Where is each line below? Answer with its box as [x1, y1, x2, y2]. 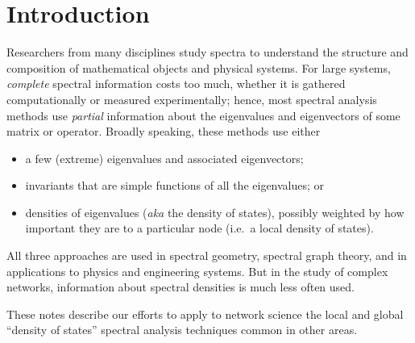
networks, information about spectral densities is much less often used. [6, 278, 355, 295]
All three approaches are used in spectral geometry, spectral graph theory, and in [6, 247, 407, 264]
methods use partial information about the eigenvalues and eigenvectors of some [6, 107, 400, 123]
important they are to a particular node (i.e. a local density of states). [25, 220, 374, 236]
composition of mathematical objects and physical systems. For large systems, [6, 59, 391, 76]
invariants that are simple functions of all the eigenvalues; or [25, 177, 325, 194]
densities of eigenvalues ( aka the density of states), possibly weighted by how [25, 203, 405, 220]
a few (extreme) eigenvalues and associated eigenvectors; [25, 149, 304, 166]
